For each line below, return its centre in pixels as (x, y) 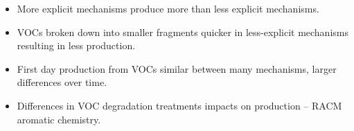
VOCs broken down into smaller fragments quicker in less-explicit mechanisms (183, 32)
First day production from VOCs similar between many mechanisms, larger (177, 68)
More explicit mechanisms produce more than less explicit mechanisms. (168, 8)
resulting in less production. (76, 45)
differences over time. (62, 82)
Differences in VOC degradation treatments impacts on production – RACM (179, 105)
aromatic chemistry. (59, 119)
